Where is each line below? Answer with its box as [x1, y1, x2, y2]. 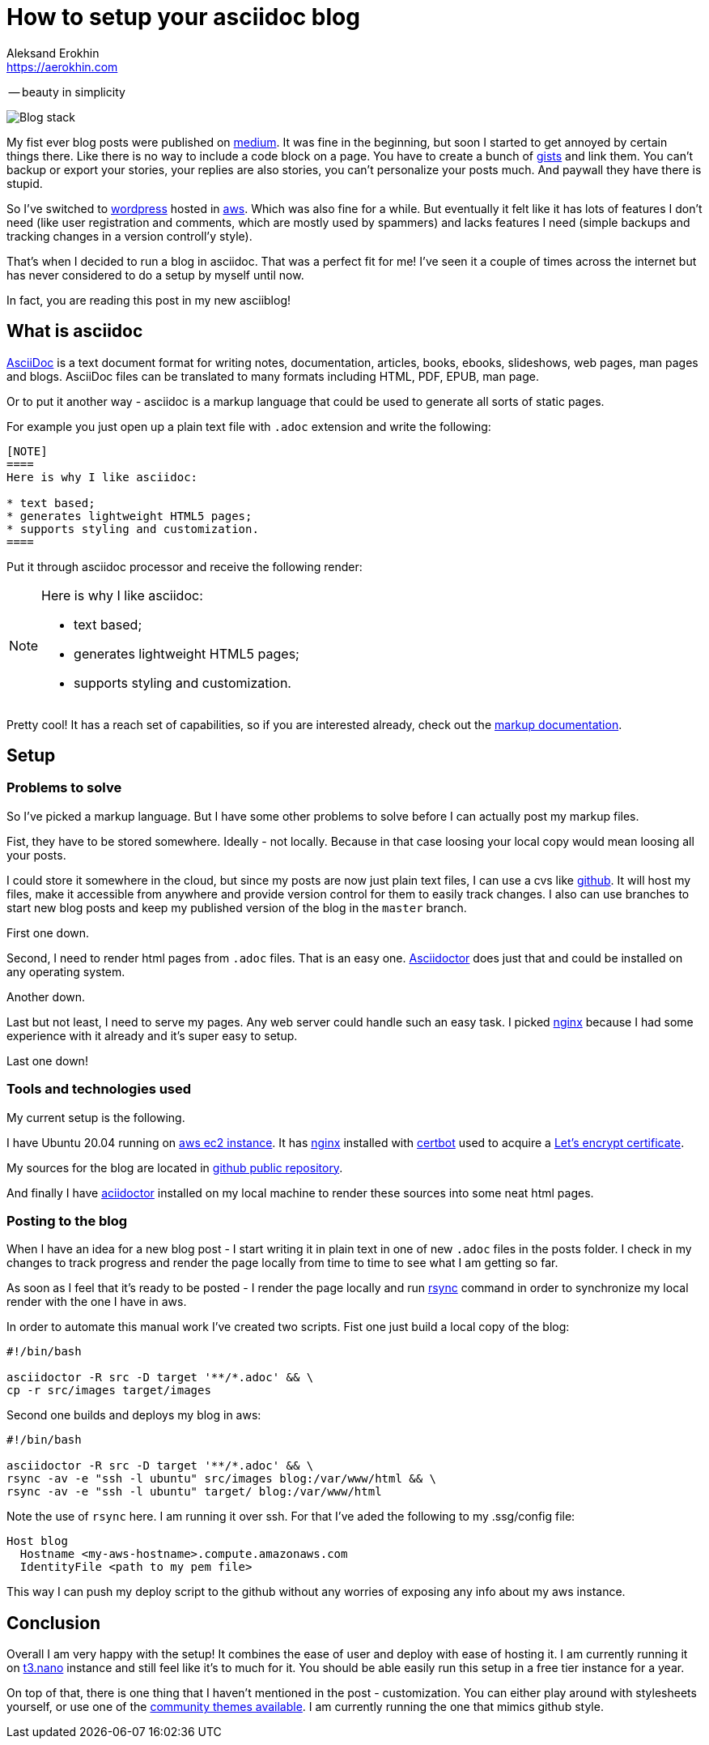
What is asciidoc [6, 321, 143, 342]
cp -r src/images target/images [6, 1384, 211, 1397]
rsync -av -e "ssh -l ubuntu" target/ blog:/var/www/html [6, 1485, 382, 1499]
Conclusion [6, 1612, 101, 1633]
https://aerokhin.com [6, 59, 118, 74]
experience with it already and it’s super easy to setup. [6, 1028, 298, 1043]
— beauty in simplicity [8, 84, 125, 99]
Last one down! [6, 1053, 88, 1068]
